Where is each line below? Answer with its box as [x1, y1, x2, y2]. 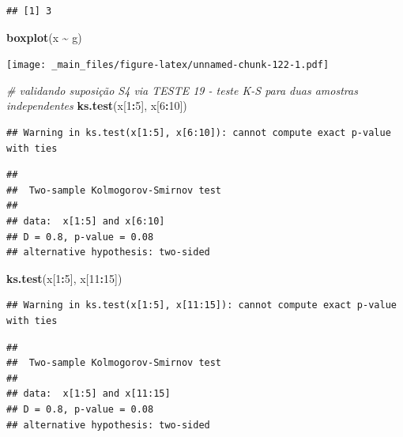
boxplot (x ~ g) [6, 28, 82, 45]
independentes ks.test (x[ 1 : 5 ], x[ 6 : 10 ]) [6, 97, 187, 114]
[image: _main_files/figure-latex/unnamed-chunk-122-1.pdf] [6, 59, 330, 71]
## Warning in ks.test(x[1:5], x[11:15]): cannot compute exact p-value [6, 299, 397, 311]
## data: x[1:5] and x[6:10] [6, 216, 165, 227]
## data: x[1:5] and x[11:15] [6, 388, 171, 400]
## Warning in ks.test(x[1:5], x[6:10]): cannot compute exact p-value [6, 127, 391, 139]
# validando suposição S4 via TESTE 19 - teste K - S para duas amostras [6, 81, 358, 98]
